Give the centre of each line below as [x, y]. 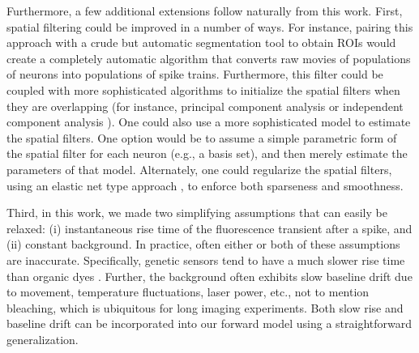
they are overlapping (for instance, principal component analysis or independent [205, 106]
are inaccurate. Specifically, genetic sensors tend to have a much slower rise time [206, 259]
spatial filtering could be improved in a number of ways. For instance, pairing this [210, 26]
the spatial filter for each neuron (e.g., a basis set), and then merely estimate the [207, 153]
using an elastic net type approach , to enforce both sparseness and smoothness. [205, 185]
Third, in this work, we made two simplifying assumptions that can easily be [197, 213]
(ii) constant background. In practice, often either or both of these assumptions [203, 244]
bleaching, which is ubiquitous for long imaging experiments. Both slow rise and [205, 307]
